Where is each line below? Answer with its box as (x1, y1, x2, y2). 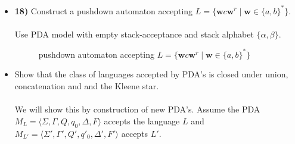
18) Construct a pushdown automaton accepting (14, 4, 193, 17)
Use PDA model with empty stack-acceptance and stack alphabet (14, 27, 254, 40)
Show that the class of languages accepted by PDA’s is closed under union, (14, 68, 288, 80)
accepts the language (104, 114, 180, 127)
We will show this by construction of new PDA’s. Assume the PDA (14, 103, 260, 115)
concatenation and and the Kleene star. (14, 79, 159, 92)
